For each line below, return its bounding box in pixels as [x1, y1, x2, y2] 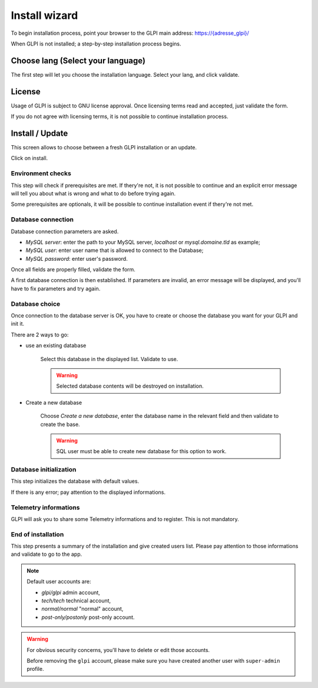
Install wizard [11, 9, 78, 22]
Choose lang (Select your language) [11, 55, 145, 65]
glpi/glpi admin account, [41, 589, 100, 596]
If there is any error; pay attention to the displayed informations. [11, 489, 166, 496]
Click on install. [11, 155, 48, 162]
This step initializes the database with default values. [11, 478, 140, 485]
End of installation [11, 530, 64, 538]
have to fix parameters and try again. [11, 285, 101, 292]
